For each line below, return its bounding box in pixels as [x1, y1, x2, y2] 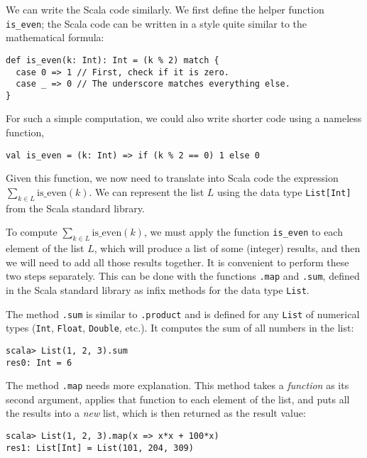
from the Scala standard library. [6, 200, 145, 215]
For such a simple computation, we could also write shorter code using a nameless [6, 111, 362, 126]
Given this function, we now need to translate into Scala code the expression [6, 170, 339, 185]
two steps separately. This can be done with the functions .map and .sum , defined [6, 268, 360, 283]
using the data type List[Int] [217, 184, 351, 199]
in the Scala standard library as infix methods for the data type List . [6, 282, 310, 297]
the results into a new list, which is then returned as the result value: [6, 405, 306, 420]
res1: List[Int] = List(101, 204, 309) [6, 442, 194, 453]
